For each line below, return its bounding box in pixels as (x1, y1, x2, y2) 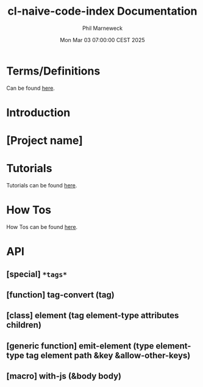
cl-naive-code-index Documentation (7, 4, 198, 18)
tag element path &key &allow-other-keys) (26, 350, 191, 361)
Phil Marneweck (82, 24, 123, 32)
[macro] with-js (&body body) (6, 371, 122, 382)
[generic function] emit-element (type (6, 341, 154, 351)
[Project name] (6, 134, 84, 148)
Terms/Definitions (6, 64, 101, 78)
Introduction (6, 106, 71, 120)
